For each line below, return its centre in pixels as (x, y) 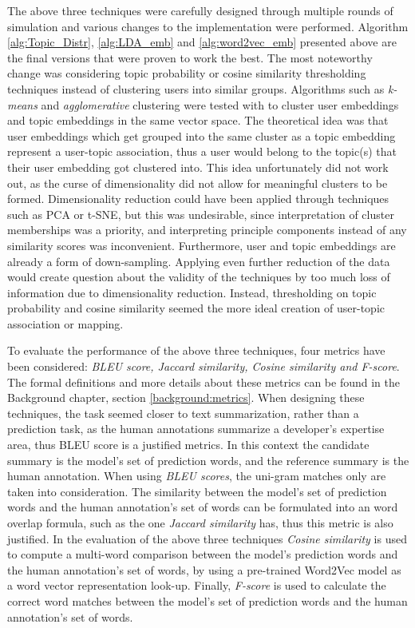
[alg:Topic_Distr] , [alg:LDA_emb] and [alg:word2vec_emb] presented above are (202, 42)
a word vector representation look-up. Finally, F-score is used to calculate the (197, 585)
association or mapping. (65, 323)
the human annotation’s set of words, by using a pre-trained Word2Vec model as (204, 569)
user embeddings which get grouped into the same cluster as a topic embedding (202, 135)
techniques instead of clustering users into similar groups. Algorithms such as (196, 88)
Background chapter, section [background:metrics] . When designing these (186, 397)
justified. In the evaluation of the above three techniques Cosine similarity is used (207, 538)
